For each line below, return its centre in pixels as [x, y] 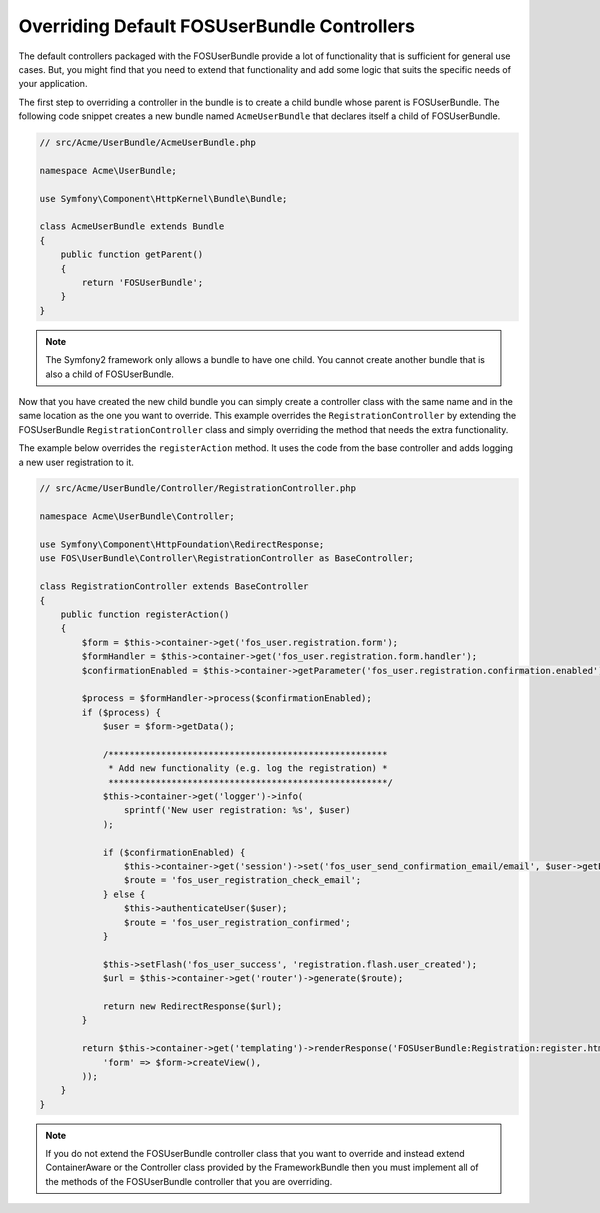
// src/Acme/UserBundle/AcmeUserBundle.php [148, 143]
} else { [124, 894]
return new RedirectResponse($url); [192, 1006]
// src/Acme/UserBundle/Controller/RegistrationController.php [198, 488]
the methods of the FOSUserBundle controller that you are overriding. [189, 1181]
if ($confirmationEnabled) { [174, 852]
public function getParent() [132, 254]
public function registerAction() [145, 614]
